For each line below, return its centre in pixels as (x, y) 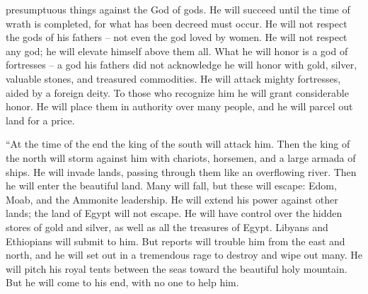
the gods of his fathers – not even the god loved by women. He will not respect (177, 37)
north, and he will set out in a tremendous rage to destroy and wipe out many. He (184, 255)
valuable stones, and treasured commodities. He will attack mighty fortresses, (173, 78)
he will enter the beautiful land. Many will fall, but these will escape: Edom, (171, 186)
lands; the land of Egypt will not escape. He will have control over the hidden (174, 213)
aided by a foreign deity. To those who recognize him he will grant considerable (177, 92)
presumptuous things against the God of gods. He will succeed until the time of (178, 9)
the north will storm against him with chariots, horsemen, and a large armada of (181, 157)
